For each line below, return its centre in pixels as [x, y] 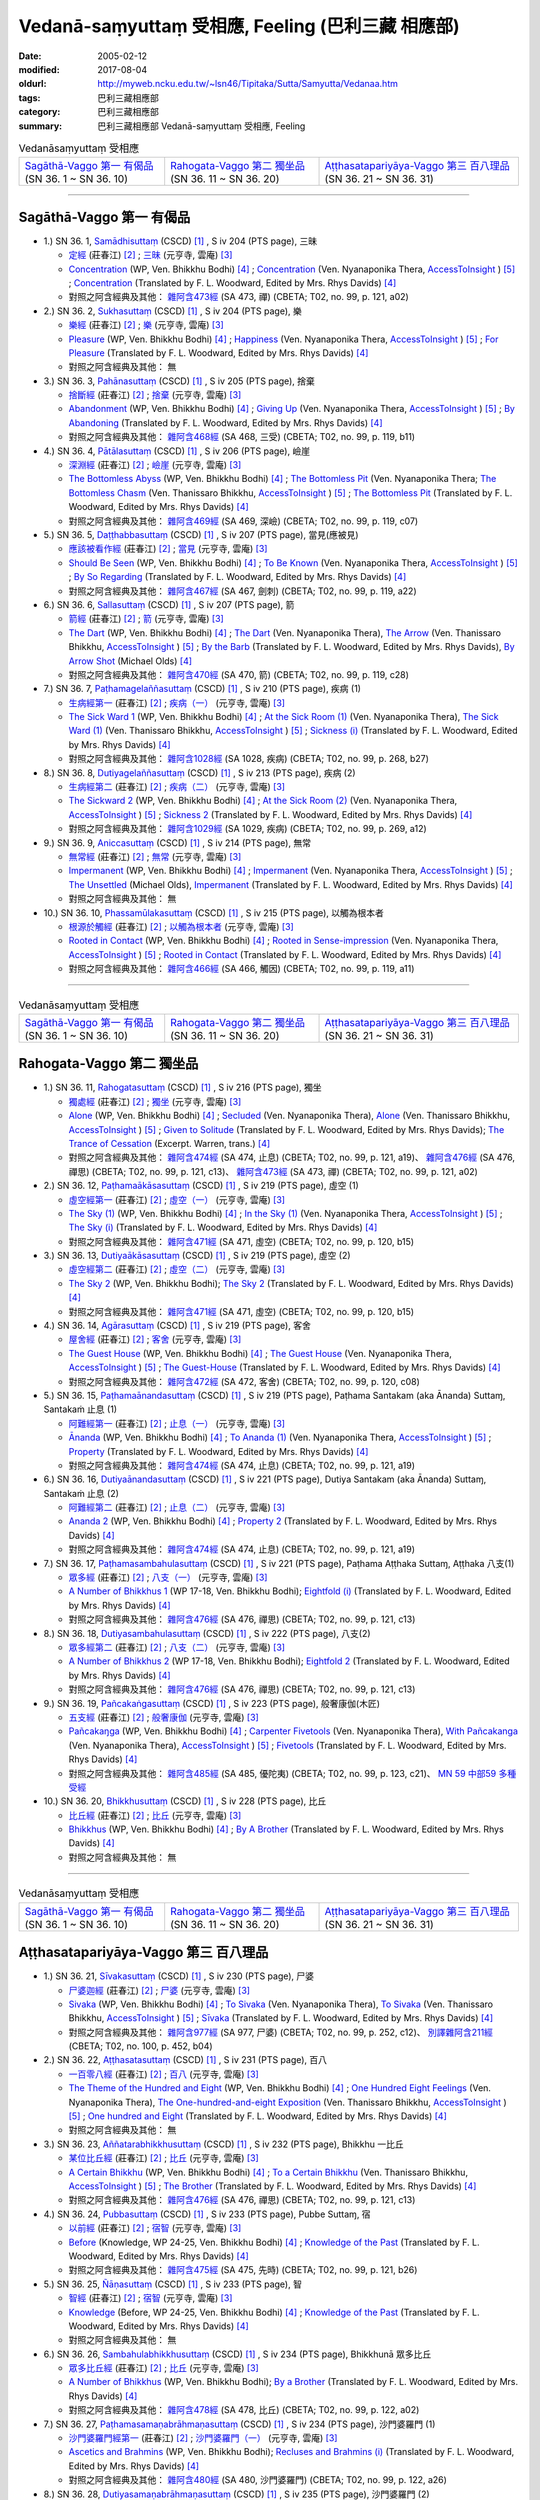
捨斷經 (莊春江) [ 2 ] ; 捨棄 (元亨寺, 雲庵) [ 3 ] [155, 395]
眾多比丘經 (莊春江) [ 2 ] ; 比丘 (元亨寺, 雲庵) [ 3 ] [163, 2368]
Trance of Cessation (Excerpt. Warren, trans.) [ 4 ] [169, 1143]
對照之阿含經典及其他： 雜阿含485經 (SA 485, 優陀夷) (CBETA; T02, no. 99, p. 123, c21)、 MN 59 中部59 [282, 1773]
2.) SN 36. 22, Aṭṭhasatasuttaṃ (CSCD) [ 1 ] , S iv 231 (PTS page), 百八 [185, 2060]
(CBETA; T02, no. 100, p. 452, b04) [141, 2046]
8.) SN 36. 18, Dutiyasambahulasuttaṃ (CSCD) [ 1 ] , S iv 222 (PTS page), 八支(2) [207, 1633]
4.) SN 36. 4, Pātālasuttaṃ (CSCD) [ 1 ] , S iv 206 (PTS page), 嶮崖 [176, 451]
